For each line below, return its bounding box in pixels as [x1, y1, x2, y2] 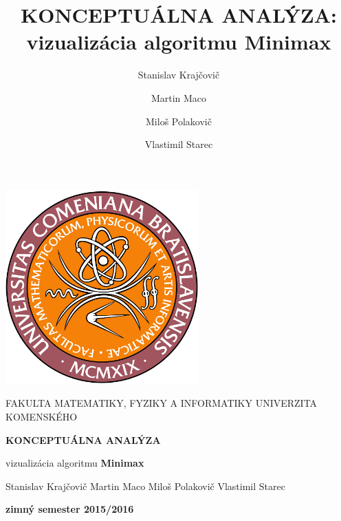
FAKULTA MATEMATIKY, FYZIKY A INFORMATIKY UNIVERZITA [5, 396, 318, 410]
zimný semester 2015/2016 [5, 502, 134, 516]
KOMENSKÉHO [5, 410, 78, 424]
